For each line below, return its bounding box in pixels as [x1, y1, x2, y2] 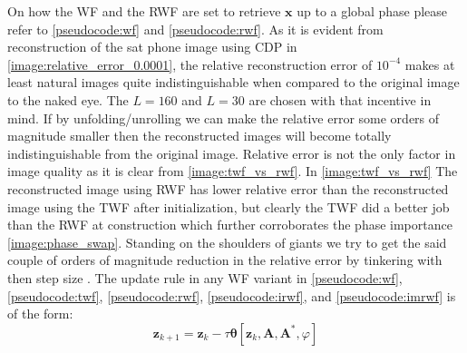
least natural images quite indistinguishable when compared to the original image [7, 73, 460, 92]
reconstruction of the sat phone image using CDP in [7, 37, 297, 56]
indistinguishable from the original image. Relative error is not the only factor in [7, 143, 456, 162]
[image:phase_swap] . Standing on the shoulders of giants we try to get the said [7, 232, 447, 251]
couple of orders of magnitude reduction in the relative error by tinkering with [7, 250, 443, 270]
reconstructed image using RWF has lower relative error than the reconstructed [7, 179, 449, 198]
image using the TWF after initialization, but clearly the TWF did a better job [7, 197, 450, 216]
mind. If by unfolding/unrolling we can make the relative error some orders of [7, 108, 440, 127]
